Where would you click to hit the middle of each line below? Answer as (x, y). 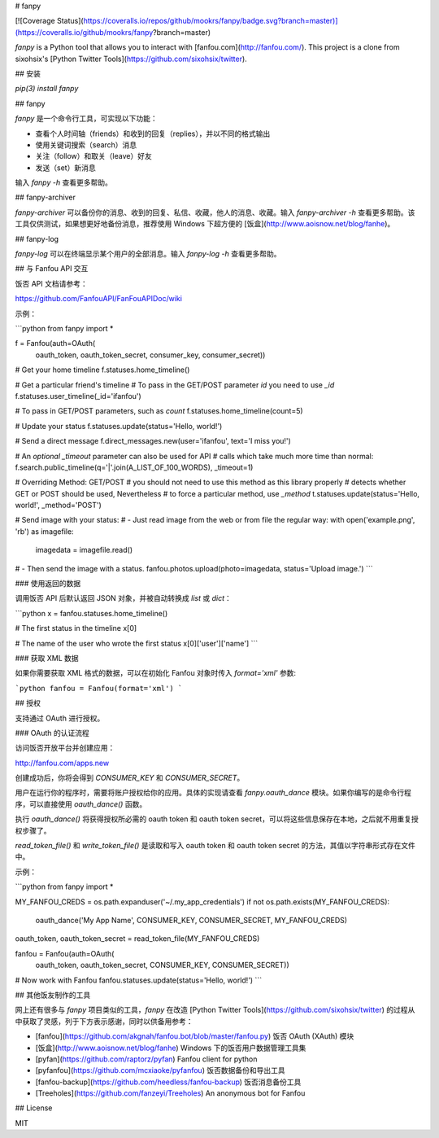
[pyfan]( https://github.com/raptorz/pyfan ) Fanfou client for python (146, 1059)
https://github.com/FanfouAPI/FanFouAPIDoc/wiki (99, 299)
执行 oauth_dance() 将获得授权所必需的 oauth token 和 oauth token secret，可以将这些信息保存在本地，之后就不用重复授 (217, 819)
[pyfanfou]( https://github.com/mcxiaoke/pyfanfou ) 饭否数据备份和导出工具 (160, 1070)
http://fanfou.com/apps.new (62, 763)
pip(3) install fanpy (47, 89)
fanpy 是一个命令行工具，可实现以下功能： (86, 119)
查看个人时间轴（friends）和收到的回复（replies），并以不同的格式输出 (153, 133)
